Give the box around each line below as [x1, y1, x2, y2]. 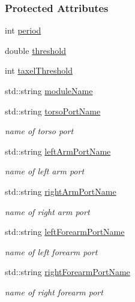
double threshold [5, 44, 67, 56]
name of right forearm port [5, 285, 103, 298]
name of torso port [5, 125, 74, 137]
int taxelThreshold [5, 64, 73, 77]
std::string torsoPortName [5, 104, 101, 117]
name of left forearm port [5, 245, 98, 258]
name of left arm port [5, 165, 85, 177]
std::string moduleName [5, 84, 93, 96]
